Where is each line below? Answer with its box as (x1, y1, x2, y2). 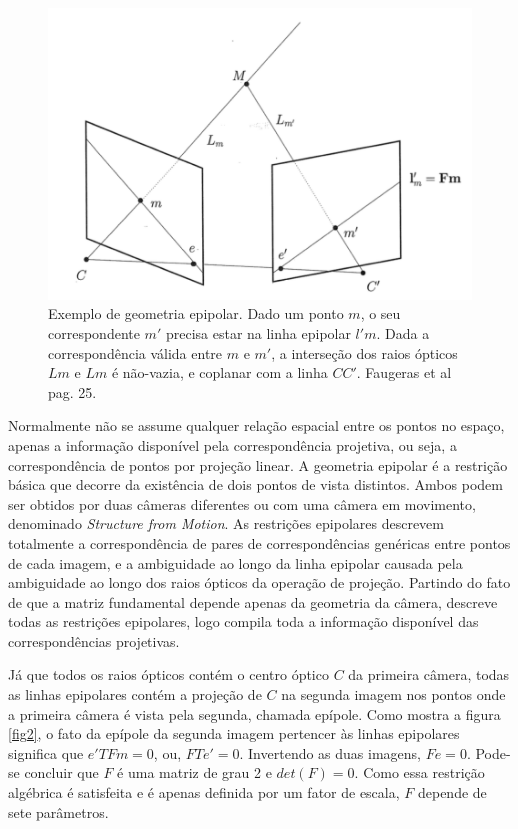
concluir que (24, 762, 99, 783)
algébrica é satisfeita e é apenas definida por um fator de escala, (8, 782, 400, 803)
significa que (8, 742, 84, 763)
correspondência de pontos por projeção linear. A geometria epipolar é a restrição (8, 454, 508, 475)
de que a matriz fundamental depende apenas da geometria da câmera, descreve (8, 591, 498, 612)
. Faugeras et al (356, 362, 452, 383)
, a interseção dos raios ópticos (271, 342, 458, 363)
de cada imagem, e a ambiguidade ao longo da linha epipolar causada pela (8, 552, 463, 573)
